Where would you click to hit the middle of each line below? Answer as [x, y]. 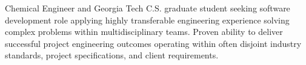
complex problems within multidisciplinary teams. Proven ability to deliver [144, 32]
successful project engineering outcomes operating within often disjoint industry [153, 43]
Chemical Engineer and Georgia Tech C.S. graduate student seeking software [148, 8]
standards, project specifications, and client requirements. [112, 55]
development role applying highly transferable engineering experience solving [147, 20]
